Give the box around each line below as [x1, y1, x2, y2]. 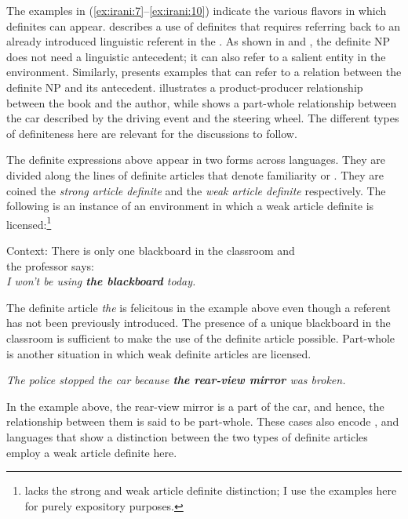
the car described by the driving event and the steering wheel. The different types [6, 110, 399, 126]
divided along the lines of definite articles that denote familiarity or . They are [6, 166, 384, 183]
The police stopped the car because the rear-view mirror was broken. [6, 372, 346, 388]
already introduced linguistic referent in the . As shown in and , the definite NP [6, 33, 391, 49]
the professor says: [6, 257, 94, 274]
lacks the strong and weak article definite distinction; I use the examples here [24, 482, 397, 499]
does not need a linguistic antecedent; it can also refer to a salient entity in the [6, 48, 386, 64]
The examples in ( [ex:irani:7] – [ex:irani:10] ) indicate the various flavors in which [6, 2, 387, 18]
